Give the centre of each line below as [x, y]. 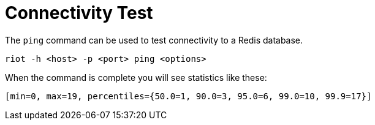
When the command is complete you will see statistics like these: [136, 77]
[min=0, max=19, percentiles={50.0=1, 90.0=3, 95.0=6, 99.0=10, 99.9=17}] [188, 96]
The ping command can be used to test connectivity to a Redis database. [154, 40]
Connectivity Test [79, 13]
